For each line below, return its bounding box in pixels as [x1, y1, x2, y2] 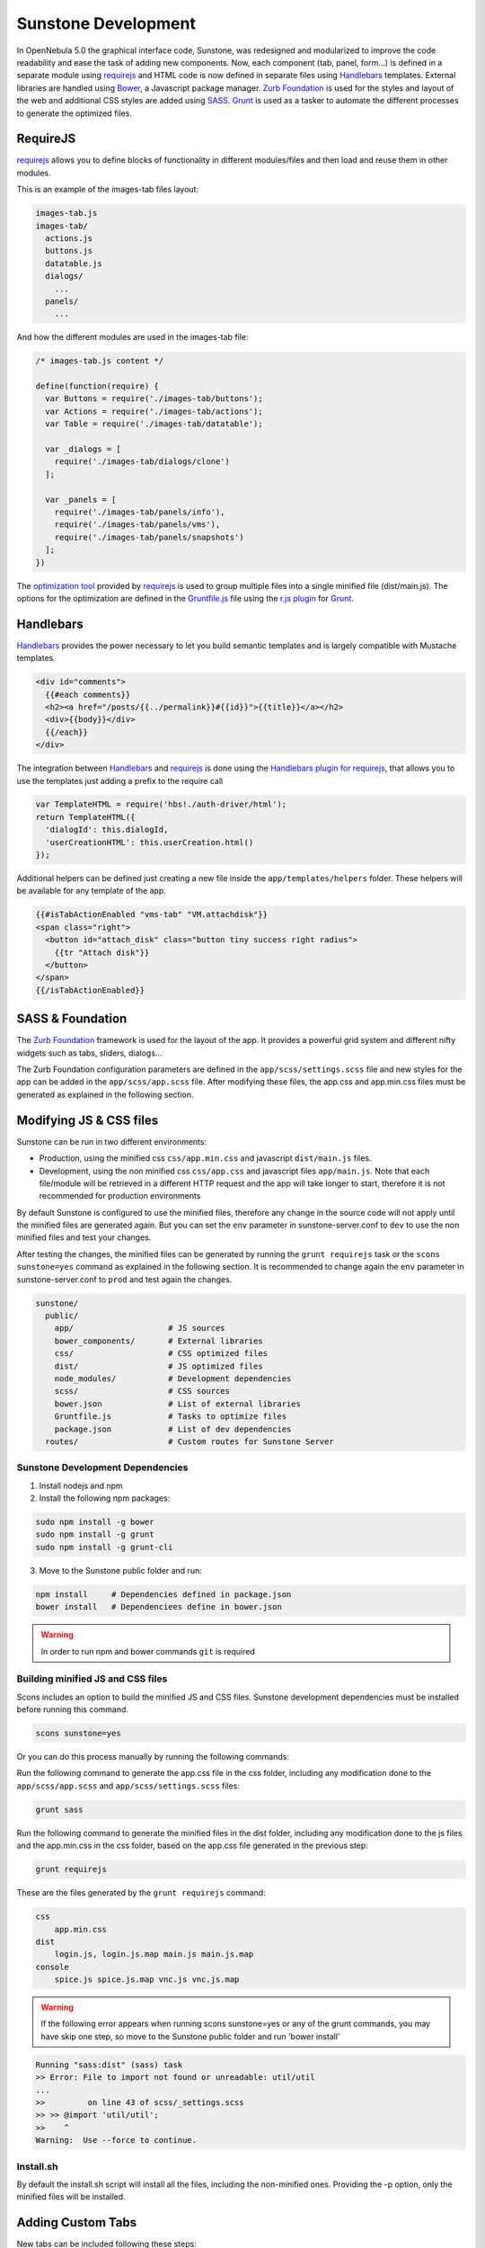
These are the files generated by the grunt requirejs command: [16, 1887, 266, 1898]
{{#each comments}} [45, 689, 131, 700]
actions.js [45, 233, 93, 243]
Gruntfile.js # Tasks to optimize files [54, 1412, 287, 1422]
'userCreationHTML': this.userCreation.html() [45, 837, 254, 847]
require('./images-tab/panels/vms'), [54, 520, 221, 530]
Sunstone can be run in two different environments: [16, 1136, 207, 1146]
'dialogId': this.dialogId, [45, 825, 169, 835]
